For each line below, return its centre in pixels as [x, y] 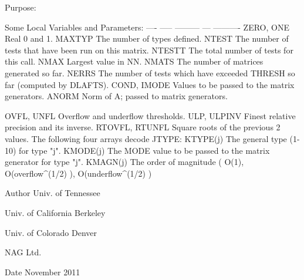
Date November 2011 [43, 271]
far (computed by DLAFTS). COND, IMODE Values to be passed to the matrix [150, 84]
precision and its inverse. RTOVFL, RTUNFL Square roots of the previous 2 [143, 127]
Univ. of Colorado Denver [51, 232]
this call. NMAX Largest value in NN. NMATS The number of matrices [134, 61]
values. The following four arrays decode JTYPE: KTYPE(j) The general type [146, 138]
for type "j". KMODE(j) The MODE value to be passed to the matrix [144, 150]
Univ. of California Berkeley [55, 212]
